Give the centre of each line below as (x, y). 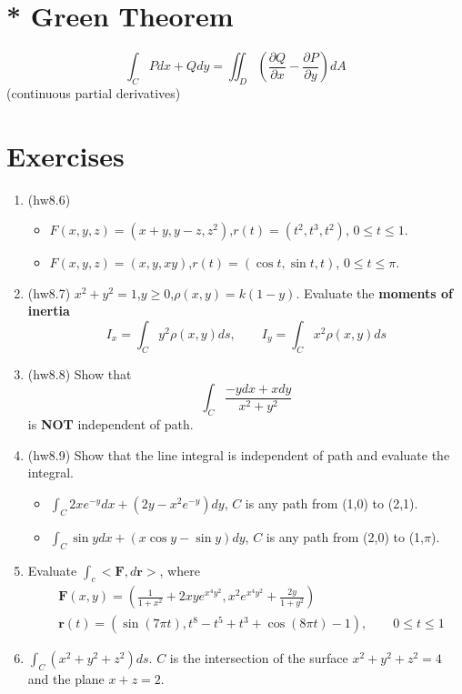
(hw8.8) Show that (80, 373)
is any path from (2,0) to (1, (345, 536)
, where (180, 570)
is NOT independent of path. (110, 424)
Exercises (65, 155)
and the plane (66, 679)
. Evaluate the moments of (374, 292)
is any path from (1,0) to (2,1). (331, 503)
